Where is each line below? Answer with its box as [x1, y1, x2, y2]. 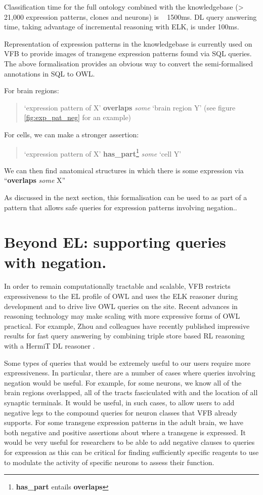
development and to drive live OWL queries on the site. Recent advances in [4, 300, 238, 311]
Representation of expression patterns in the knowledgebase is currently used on [4, 38, 252, 49]
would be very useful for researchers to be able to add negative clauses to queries [4, 437, 255, 447]
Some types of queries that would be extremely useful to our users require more [4, 357, 251, 368]
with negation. [4, 251, 107, 272]
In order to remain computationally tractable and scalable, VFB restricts [4, 281, 231, 291]
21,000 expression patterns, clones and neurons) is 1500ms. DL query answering [4, 11, 257, 22]
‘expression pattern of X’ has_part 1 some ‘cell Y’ [24, 146, 182, 159]
